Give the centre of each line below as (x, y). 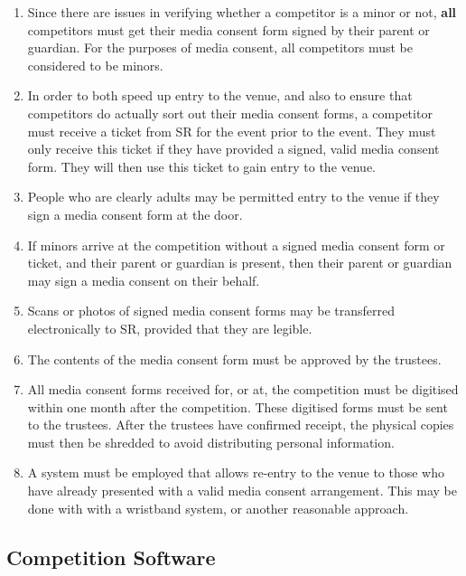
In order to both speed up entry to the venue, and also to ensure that (220, 95)
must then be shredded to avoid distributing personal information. (211, 442)
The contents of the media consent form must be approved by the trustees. (234, 359)
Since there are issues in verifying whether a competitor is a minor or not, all (242, 12)
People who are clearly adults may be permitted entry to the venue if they (233, 197)
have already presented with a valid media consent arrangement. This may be (242, 491)
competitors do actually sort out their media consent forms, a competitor (230, 113)
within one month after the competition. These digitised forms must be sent (238, 406)
